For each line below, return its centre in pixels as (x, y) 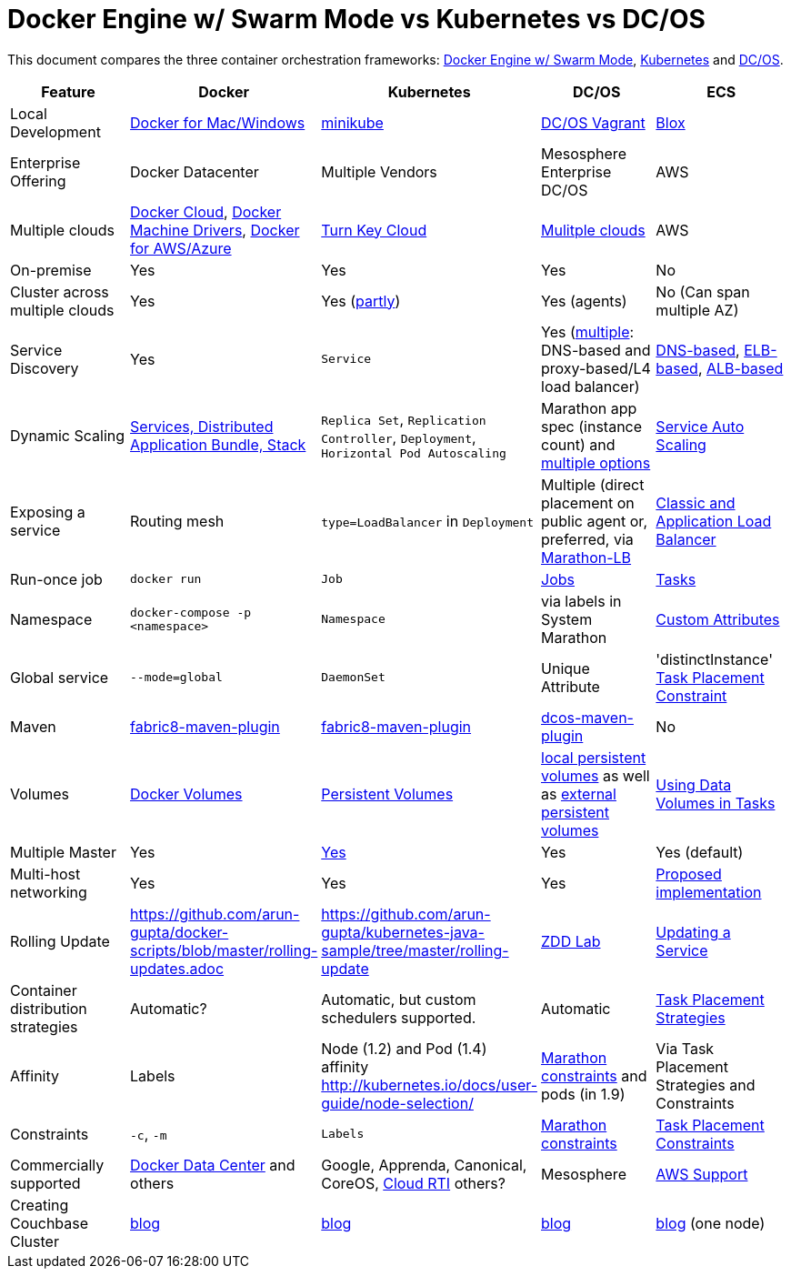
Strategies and (706, 1085)
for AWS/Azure (181, 248)
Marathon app (589, 408)
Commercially (57, 1165)
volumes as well (596, 775)
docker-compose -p (191, 612)
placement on (588, 502)
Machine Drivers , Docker (215, 230)
